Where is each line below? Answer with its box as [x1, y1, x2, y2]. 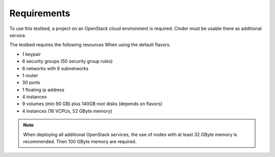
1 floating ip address [22, 86, 65, 92]
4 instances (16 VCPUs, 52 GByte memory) [22, 108, 113, 114]
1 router [22, 72, 38, 78]
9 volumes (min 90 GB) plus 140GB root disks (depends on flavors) [22, 101, 162, 107]
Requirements [9, 8, 71, 19]
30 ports [22, 79, 40, 86]
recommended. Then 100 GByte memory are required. [23, 139, 137, 145]
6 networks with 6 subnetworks [22, 65, 89, 71]
